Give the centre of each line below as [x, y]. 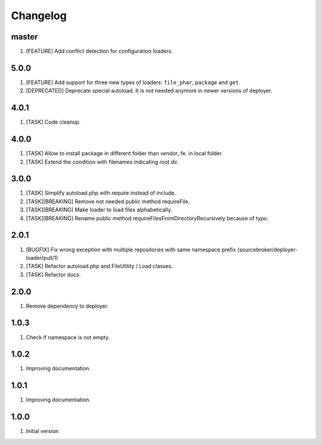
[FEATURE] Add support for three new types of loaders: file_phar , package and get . [133, 82]
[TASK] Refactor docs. [53, 274]
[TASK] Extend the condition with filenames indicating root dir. [102, 162]
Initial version [42, 431]
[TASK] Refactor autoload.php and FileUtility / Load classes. [99, 266]
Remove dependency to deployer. [67, 306]
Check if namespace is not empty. [68, 337]
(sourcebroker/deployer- [267, 249]
